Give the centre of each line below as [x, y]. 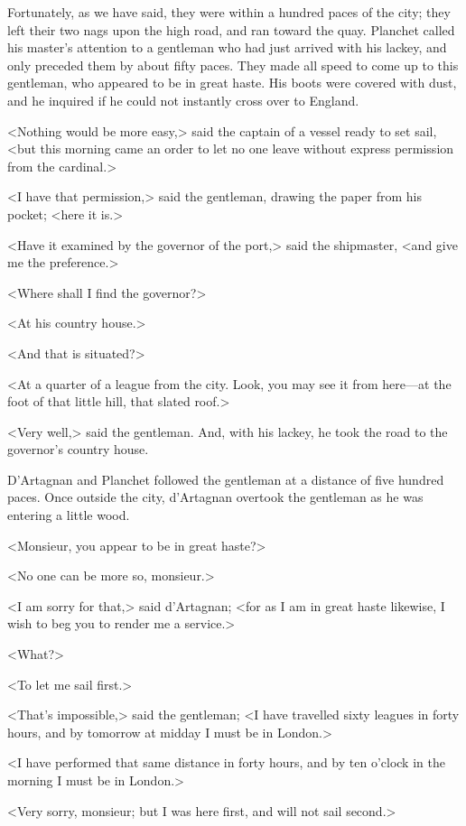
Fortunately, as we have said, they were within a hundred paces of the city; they [229, 12]
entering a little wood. [69, 515]
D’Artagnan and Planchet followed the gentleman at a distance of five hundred [226, 479]
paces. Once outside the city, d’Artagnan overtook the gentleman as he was [215, 497]
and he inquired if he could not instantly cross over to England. [183, 100]
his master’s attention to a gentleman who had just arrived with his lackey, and [227, 47]
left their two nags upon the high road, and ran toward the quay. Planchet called [231, 29]
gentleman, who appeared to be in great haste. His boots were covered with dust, [232, 83]
